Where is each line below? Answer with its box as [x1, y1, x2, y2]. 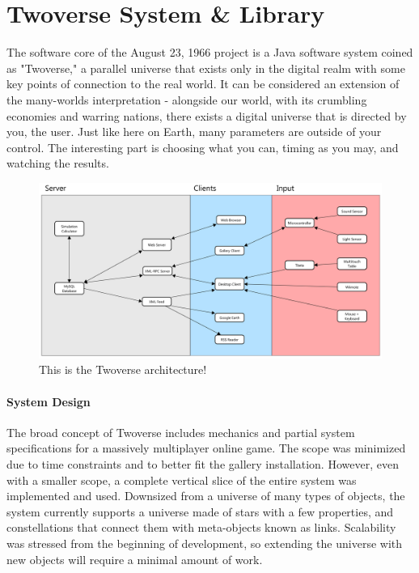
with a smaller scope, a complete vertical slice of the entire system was [6, 471, 357, 488]
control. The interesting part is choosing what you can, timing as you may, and [6, 138, 399, 155]
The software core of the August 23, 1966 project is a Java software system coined [6, 44, 413, 61]
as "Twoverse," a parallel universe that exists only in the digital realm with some [6, 59, 405, 76]
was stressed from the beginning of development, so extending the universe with [6, 534, 403, 551]
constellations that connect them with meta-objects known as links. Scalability [6, 519, 396, 536]
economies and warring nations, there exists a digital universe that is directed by [6, 107, 407, 124]
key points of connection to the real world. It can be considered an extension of [6, 75, 400, 92]
